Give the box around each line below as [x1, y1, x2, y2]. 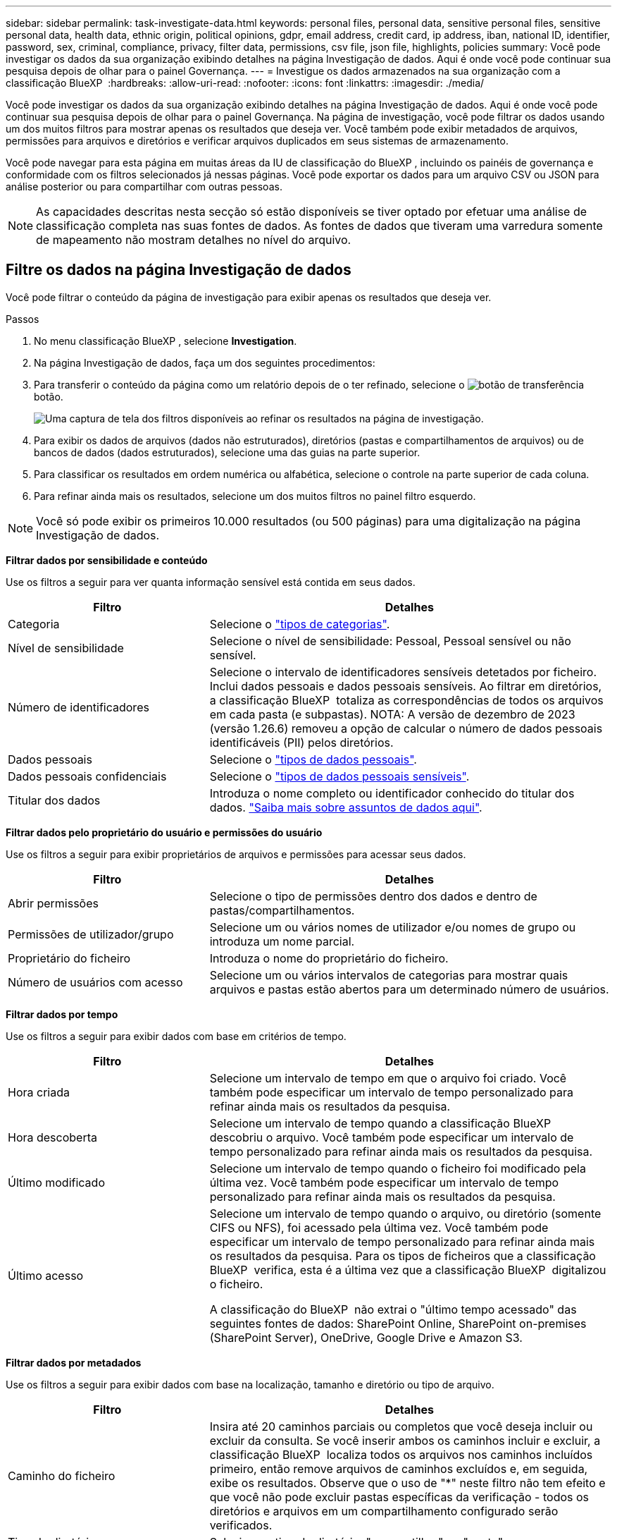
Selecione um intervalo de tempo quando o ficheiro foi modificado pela [209, 1161, 586, 1175]
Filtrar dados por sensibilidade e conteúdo [6, 554, 208, 566]
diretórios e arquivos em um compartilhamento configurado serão [209, 1503, 559, 1518]
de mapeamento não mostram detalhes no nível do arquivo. [36, 233, 351, 247]
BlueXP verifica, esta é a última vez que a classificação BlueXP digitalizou [209, 1262, 606, 1277]
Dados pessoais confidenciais [8, 769, 167, 783]
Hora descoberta [8, 1130, 97, 1144]
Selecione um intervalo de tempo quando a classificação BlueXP [209, 1116, 551, 1130]
